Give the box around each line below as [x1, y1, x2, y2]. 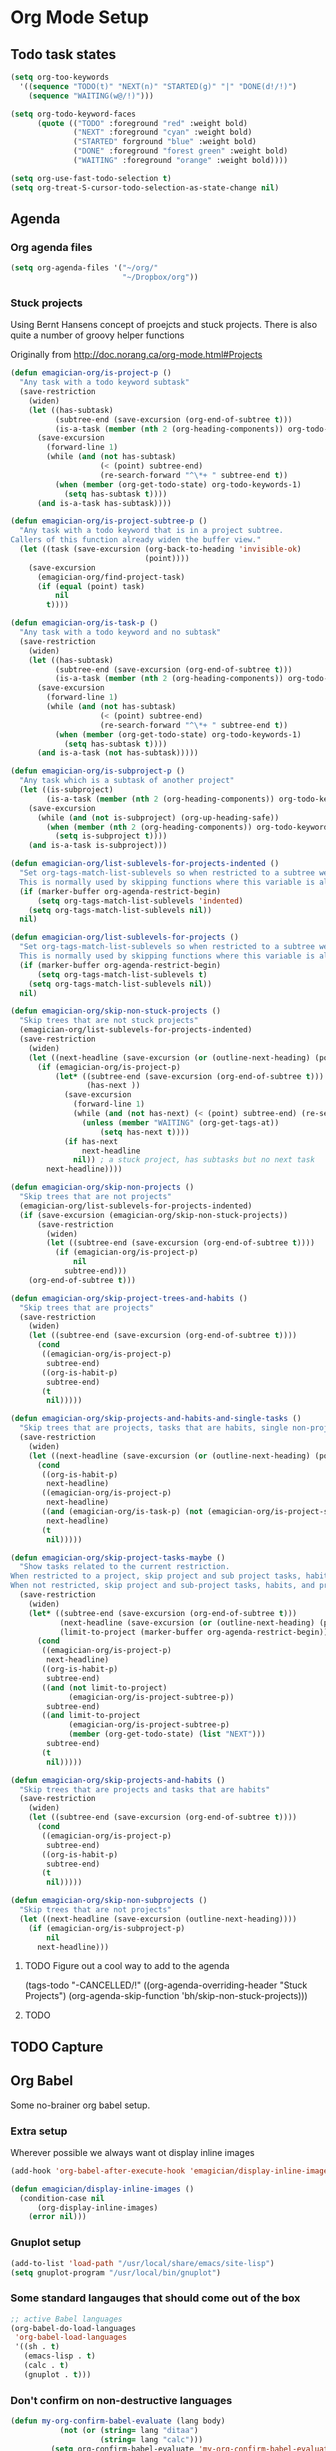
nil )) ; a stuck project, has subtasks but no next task [73, 1155, 315, 1165]
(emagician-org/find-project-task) [36, 572, 186, 582]
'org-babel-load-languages [14, 2332, 128, 2343]
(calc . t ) [23, 2361, 70, 2371]
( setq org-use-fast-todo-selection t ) [10, 173, 172, 183]
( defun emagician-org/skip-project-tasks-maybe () [10, 1552, 226, 1563]
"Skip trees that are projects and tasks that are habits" [19, 1784, 271, 1795]
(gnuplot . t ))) [23, 2369, 92, 2380]
